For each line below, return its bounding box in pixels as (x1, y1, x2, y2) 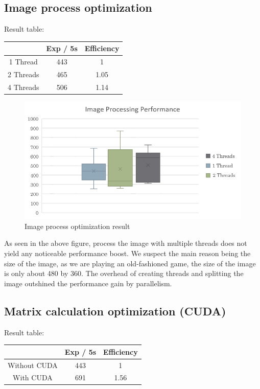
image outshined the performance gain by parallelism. (4, 278, 172, 288)
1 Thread (9, 56, 38, 67)
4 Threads (8, 81, 39, 92)
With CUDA (13, 372, 53, 383)
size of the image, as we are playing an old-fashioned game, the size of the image (4, 258, 256, 268)
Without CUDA (8, 359, 58, 370)
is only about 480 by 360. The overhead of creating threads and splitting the (4, 268, 244, 279)
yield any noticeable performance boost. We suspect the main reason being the (4, 247, 251, 258)
